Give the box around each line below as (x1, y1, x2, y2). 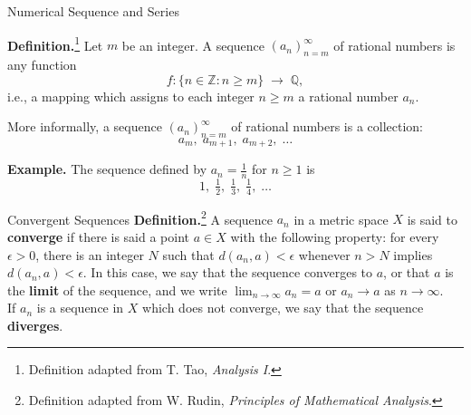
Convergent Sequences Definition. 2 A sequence (7, 207, 274, 228)
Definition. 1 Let (7, 33, 103, 54)
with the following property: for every (230, 227, 439, 246)
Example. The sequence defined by (7, 159, 207, 179)
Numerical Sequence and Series (7, 2, 179, 20)
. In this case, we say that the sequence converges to (82, 263, 373, 282)
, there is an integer (35, 245, 144, 264)
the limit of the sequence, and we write (7, 280, 227, 299)
